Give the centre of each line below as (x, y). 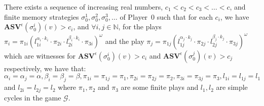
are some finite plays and (160, 87)
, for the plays (140, 26)
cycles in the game (33, 97)
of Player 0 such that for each (166, 16)
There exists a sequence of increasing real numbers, (84, 7)
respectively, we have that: (45, 68)
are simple (232, 87)
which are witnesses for (40, 55)
